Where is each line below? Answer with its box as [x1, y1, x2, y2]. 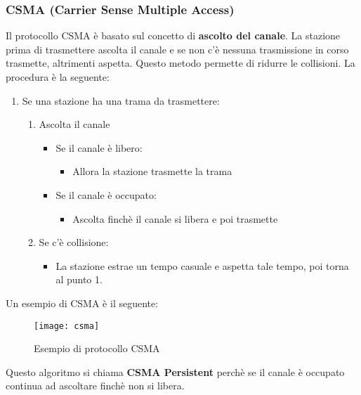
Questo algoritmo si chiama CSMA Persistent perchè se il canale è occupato [6, 364, 345, 379]
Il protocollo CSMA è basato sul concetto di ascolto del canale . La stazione [6, 28, 341, 43]
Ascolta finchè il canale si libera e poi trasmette [72, 211, 278, 226]
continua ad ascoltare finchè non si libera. [6, 378, 185, 393]
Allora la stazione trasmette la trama [72, 164, 232, 179]
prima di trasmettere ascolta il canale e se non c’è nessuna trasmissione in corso [6, 41, 349, 56]
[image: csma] [34, 320, 100, 331]
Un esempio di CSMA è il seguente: [6, 295, 159, 310]
